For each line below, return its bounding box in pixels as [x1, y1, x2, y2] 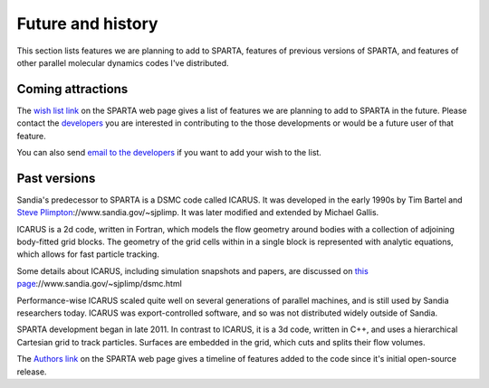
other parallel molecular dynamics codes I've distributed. [16, 57, 230, 68]
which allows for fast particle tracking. [16, 249, 160, 260]
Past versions [16, 170, 96, 185]
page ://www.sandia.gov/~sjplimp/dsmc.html [16, 279, 183, 289]
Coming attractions [16, 81, 129, 97]
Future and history [16, 14, 158, 33]
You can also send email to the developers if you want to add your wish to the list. [16, 147, 321, 158]
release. [16, 366, 47, 377]
